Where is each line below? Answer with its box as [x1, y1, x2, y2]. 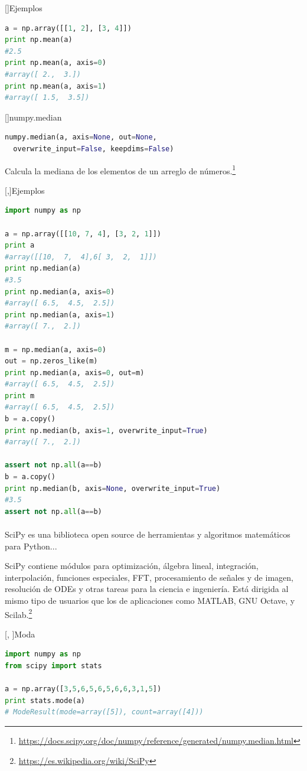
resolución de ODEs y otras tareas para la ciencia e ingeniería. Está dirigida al [5, 583, 289, 595]
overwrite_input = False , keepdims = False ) [13, 144, 174, 153]
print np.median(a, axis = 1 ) [5, 310, 115, 319]
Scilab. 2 [5, 606, 32, 620]
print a [5, 241, 35, 250]
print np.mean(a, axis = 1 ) [5, 82, 106, 90]
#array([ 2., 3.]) [5, 70, 81, 79]
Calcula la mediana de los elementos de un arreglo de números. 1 [5, 162, 236, 177]
